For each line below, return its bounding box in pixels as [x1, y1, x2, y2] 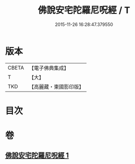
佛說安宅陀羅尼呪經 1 [5, 151, 69, 160]
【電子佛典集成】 [28, 64, 69, 71]
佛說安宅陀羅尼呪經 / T [37, 4, 130, 16]
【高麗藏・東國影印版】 [28, 83, 84, 90]
